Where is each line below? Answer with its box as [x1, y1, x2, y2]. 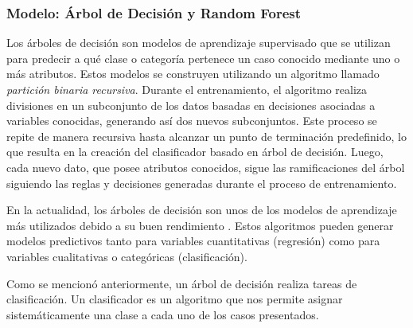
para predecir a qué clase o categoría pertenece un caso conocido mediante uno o [6, 49, 400, 66]
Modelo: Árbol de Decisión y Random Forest [6, 2, 302, 22]
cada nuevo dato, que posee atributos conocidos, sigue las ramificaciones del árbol [6, 158, 405, 175]
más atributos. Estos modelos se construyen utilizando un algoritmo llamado [6, 65, 380, 82]
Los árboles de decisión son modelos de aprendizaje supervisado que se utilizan [6, 34, 391, 51]
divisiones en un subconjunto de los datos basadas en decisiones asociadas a [6, 96, 376, 113]
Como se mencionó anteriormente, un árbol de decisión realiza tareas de [6, 275, 357, 291]
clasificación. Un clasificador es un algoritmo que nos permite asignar [6, 291, 343, 307]
